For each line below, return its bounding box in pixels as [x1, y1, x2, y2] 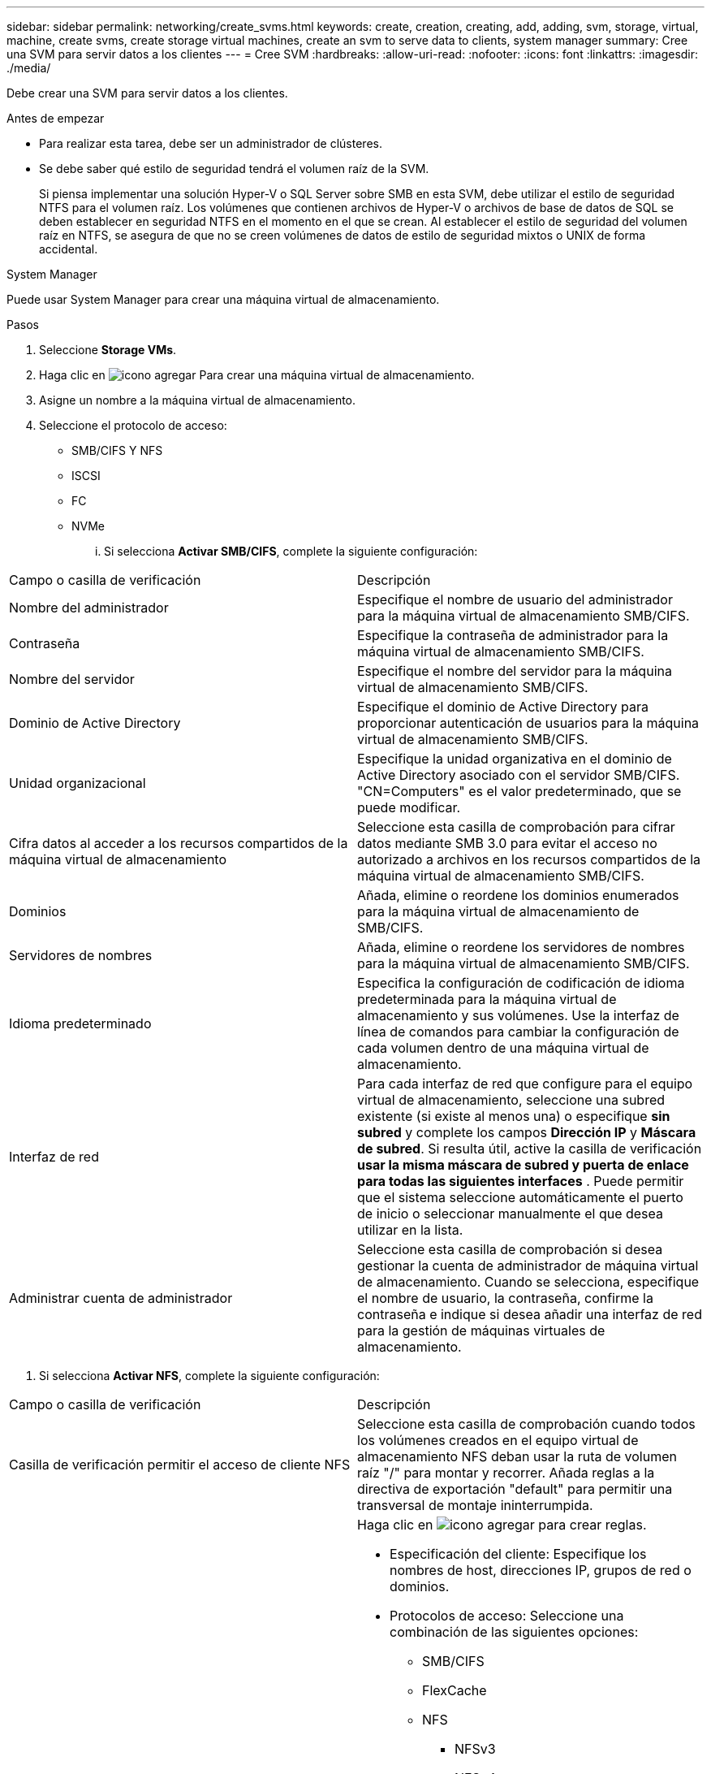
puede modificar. [357, 799, 461, 816]
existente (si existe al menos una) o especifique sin [357, 1108, 670, 1124]
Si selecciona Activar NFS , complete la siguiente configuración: [39, 1369, 380, 1382]
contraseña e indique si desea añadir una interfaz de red [357, 1306, 702, 1322]
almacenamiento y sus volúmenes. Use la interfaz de [357, 1007, 679, 1023]
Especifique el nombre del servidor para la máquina [357, 663, 672, 679]
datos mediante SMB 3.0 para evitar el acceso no [357, 835, 657, 851]
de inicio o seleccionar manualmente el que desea [357, 1205, 664, 1222]
